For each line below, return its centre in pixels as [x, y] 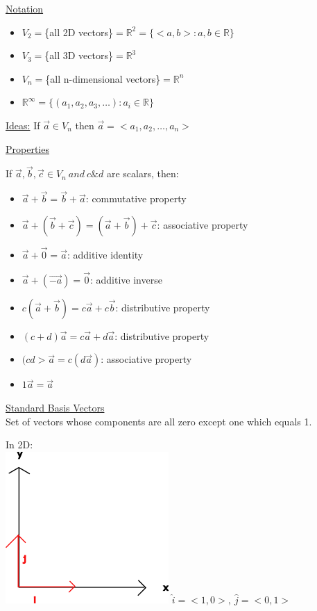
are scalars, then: [143, 173]
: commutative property [136, 198]
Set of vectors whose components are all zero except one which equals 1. [159, 421]
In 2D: [19, 445]
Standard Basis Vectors [55, 407]
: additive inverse [126, 279]
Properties [27, 148]
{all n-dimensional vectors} [103, 78]
